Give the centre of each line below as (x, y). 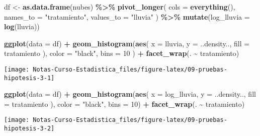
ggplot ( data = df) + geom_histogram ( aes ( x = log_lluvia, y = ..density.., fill (130, 94)
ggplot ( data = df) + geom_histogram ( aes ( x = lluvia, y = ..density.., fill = (127, 43)
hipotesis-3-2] (29, 129)
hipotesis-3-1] (29, 78)
